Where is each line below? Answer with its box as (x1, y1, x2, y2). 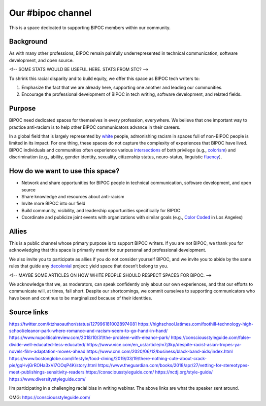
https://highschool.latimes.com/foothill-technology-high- (138, 321, 254, 327)
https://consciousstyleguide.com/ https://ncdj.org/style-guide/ (85, 369, 213, 375)
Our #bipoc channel (9, 7, 92, 18)
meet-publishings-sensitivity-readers (9, 369, 85, 375)
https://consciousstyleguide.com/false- (170, 334, 251, 340)
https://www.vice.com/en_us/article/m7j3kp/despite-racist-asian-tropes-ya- (86, 341, 242, 347)
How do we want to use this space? (9, 167, 120, 175)
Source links (9, 308, 48, 316)
